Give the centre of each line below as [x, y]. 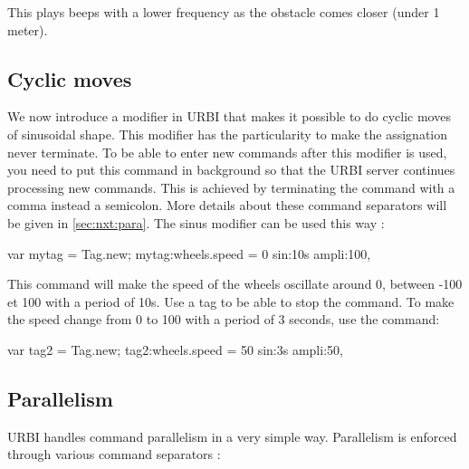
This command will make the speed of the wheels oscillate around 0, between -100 [235, 284]
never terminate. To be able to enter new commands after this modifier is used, [227, 152]
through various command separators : [114, 454]
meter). [28, 29]
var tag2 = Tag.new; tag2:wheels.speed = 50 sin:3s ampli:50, [175, 349]
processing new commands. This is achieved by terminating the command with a [231, 187]
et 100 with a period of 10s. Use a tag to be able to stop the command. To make [231, 301]
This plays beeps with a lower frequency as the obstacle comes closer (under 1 [224, 12]
